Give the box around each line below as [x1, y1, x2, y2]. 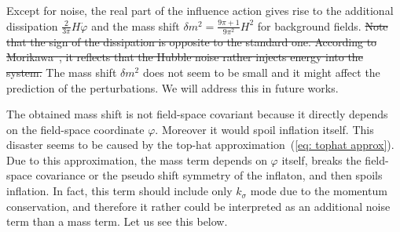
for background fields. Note [257, 17, 388, 34]
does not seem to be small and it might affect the [142, 63, 380, 80]
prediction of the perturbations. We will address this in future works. [6, 79, 339, 96]
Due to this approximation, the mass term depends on [6, 151, 267, 168]
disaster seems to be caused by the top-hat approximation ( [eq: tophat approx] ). [6, 136, 394, 153]
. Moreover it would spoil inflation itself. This [155, 121, 374, 137]
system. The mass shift [6, 63, 117, 80]
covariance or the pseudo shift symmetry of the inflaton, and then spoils [35, 167, 383, 183]
